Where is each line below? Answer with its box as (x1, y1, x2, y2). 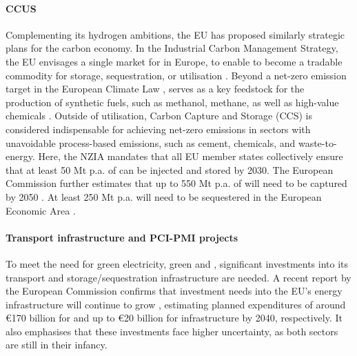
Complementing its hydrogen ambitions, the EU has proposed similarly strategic (6, 27, 345, 41)
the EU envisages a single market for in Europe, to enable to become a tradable (6, 54, 343, 68)
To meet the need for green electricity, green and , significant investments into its (6, 256, 349, 270)
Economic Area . (6, 203, 76, 217)
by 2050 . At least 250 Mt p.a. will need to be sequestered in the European (6, 189, 322, 204)
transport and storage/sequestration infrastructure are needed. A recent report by (6, 270, 351, 284)
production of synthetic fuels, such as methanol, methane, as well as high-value (6, 95, 339, 109)
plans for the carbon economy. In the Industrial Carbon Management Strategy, (6, 41, 338, 55)
